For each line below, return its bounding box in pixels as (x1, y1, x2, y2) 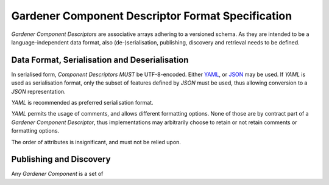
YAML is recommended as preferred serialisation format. (11, 99, 154, 106)
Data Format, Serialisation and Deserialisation (11, 55, 189, 65)
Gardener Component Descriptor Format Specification (11, 9, 292, 23)
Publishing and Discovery (11, 154, 111, 164)
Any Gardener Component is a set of (11, 170, 104, 178)
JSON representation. (11, 88, 66, 95)
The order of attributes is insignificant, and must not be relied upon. (11, 138, 181, 145)
